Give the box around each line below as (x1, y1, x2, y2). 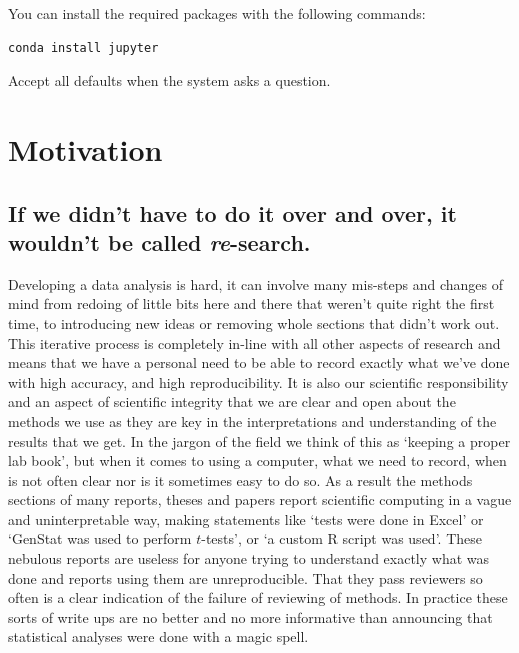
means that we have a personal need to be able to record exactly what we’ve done (8, 352, 510, 373)
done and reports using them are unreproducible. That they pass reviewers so (8, 567, 483, 588)
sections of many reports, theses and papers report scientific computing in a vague (8, 489, 512, 510)
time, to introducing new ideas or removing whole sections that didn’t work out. (8, 312, 500, 333)
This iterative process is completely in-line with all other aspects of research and (8, 332, 501, 353)
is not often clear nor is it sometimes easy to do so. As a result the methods (8, 469, 473, 490)
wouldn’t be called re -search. (8, 226, 311, 257)
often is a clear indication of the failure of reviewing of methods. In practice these (8, 587, 508, 608)
